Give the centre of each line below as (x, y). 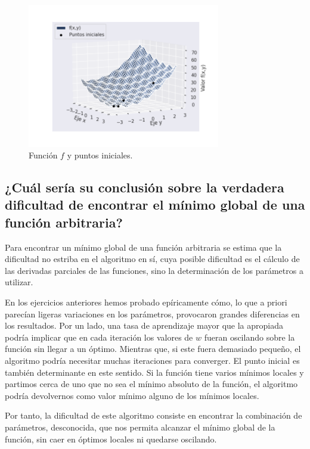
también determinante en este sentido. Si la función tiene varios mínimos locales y (154, 372)
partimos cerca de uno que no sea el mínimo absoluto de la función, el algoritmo (151, 384)
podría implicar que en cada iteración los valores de (99, 337)
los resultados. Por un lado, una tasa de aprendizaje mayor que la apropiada (144, 325)
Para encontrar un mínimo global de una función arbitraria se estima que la (143, 247)
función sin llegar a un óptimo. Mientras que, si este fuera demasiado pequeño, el (153, 349)
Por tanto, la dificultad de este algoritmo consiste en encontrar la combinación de (154, 415)
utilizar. (19, 282)
